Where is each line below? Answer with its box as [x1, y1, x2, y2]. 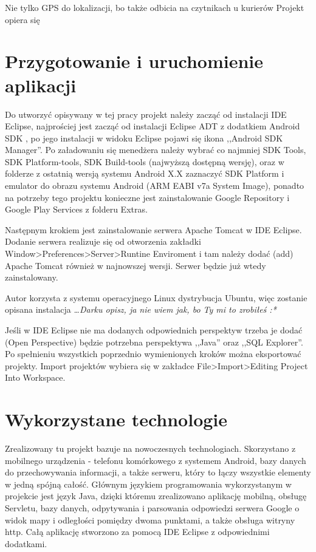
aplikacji [5, 72, 77, 97]
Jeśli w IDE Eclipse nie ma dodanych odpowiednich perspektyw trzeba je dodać [5, 324, 303, 336]
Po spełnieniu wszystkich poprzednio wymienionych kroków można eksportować [5, 347, 301, 360]
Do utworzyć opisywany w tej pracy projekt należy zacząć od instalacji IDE [5, 107, 287, 120]
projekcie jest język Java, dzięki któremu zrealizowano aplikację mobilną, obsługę [5, 489, 307, 502]
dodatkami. [5, 537, 47, 550]
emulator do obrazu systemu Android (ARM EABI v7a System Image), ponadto [5, 179, 304, 192]
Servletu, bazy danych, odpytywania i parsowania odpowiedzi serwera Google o [5, 502, 300, 514]
